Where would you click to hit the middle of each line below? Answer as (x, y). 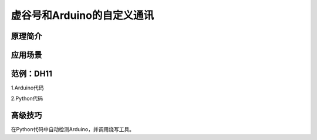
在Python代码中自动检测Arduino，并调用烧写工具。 (73, 129)
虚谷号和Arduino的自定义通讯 (82, 15)
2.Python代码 (27, 99)
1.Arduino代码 (27, 88)
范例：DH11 (31, 74)
